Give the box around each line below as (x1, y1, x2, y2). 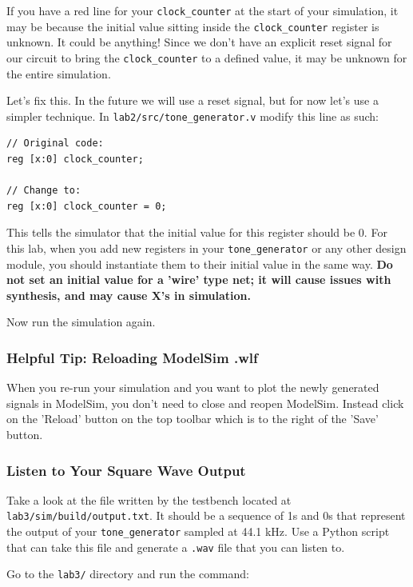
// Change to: (6, 185, 81, 197)
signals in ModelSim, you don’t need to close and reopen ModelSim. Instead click (6, 394, 404, 411)
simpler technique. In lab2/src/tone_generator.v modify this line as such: (6, 107, 379, 124)
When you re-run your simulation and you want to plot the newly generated (6, 379, 379, 396)
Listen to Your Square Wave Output (6, 460, 246, 480)
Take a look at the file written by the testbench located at (6, 491, 292, 508)
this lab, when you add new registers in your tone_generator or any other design (6, 239, 407, 256)
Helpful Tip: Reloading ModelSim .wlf (6, 347, 258, 367)
